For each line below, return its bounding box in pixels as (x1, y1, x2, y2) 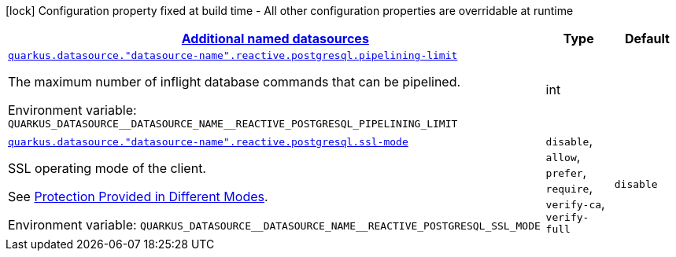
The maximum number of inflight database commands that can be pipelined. (8, 74, 461, 90)
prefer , (545, 164, 587, 180)
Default (624, 31, 670, 46)
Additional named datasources (181, 31, 369, 46)
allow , (545, 149, 581, 164)
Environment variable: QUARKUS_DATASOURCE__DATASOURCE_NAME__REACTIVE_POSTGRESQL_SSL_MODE (8, 216, 541, 233)
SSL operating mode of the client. (8, 160, 206, 176)
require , (545, 180, 593, 196)
